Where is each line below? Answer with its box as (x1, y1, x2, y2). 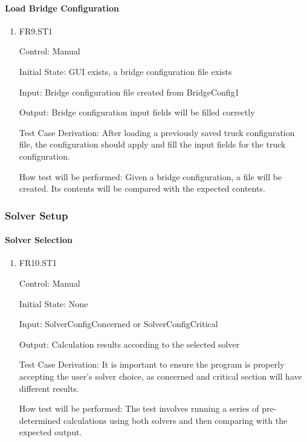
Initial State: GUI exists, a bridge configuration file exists (19, 65, 232, 77)
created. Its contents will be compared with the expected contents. (19, 182, 265, 195)
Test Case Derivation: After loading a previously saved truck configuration (19, 126, 295, 138)
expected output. (19, 426, 82, 438)
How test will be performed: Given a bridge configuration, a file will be (19, 170, 282, 183)
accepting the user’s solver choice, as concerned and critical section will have (19, 369, 302, 382)
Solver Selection (5, 233, 73, 246)
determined (19, 414, 61, 426)
